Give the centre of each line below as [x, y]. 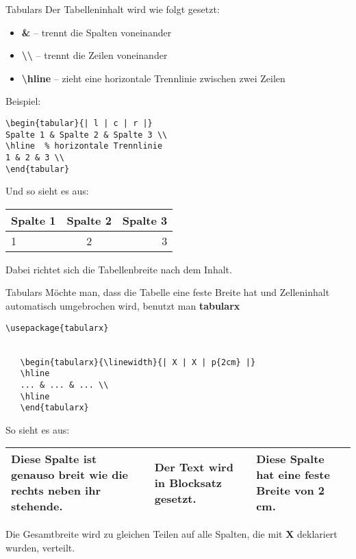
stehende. [37, 506]
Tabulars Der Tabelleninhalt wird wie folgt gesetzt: [113, 9]
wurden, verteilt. [40, 548]
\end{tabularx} [54, 408]
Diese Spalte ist [54, 459]
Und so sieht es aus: [47, 191]
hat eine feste [293, 475]
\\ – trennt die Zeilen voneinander [94, 55]
